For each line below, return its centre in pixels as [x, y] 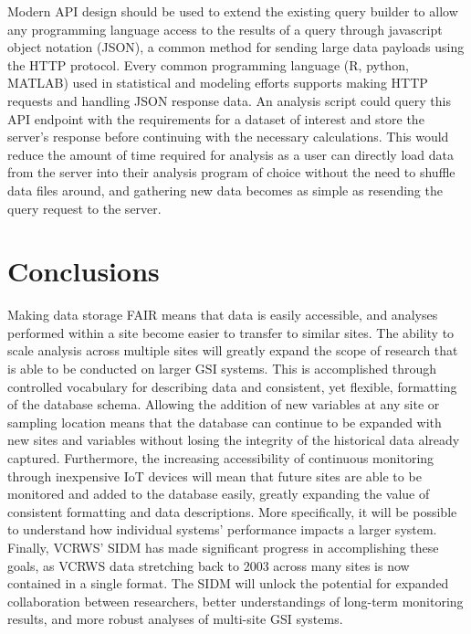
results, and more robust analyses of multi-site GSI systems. [175, 619]
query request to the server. [84, 208]
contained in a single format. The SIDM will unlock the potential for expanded [228, 583]
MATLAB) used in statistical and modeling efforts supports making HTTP [218, 83]
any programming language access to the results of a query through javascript [225, 29]
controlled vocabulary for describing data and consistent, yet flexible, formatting [232, 386]
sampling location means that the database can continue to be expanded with [225, 422]
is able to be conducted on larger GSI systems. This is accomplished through [222, 369]
